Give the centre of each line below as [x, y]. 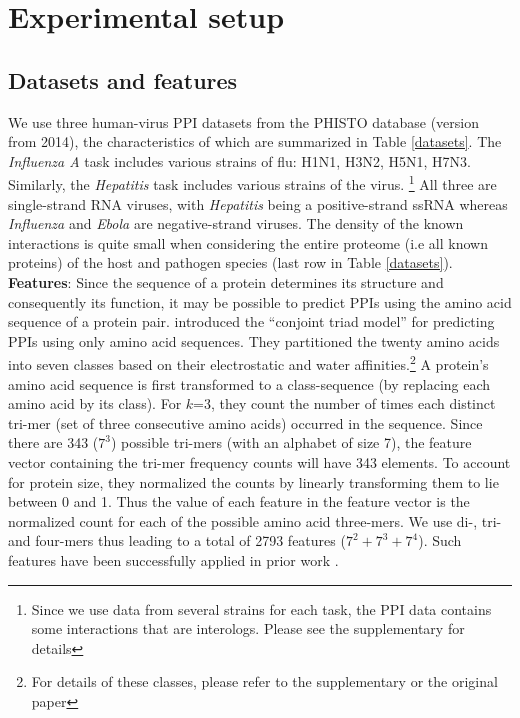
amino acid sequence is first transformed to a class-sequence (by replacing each [249, 383]
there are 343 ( [53, 442]
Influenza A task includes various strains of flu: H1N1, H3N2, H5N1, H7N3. [239, 160]
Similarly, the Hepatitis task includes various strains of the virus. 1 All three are [252, 183]
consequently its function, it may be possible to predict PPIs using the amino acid [260, 301]
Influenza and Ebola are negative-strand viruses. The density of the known [236, 223]
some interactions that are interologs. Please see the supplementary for [248, 628]
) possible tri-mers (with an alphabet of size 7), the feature [291, 442]
